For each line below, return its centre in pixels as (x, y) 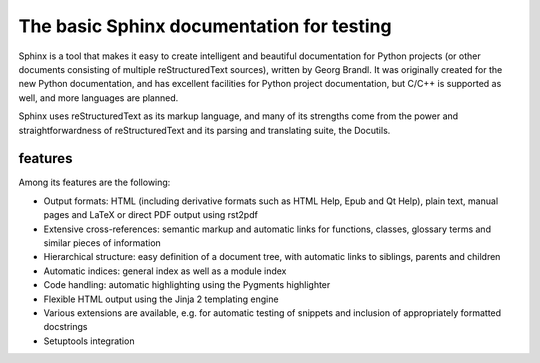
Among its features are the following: (94, 182)
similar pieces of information (102, 242)
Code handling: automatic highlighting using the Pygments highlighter (187, 285)
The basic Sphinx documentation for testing (205, 26)
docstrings (65, 327)
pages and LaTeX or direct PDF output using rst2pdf (151, 215)
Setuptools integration (89, 341)
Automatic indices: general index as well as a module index (165, 271)
